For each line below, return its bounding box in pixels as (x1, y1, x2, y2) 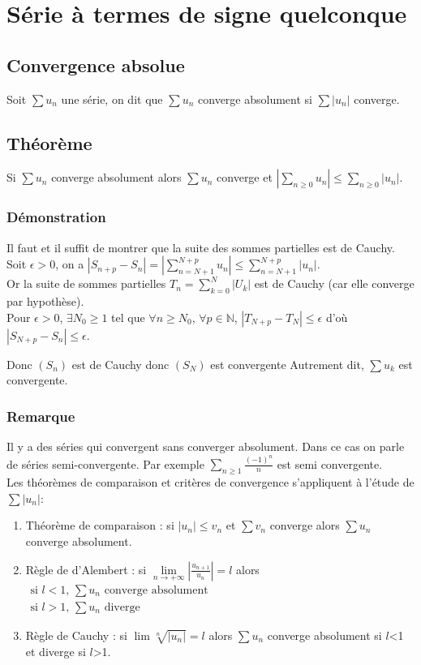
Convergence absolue (6, 52, 185, 77)
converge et (217, 169, 273, 186)
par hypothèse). (6, 292, 84, 309)
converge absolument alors (51, 169, 182, 186)
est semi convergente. (277, 455, 383, 472)
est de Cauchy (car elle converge (254, 275, 415, 292)
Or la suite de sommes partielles (6, 275, 166, 292)
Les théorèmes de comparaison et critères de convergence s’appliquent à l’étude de (6, 474, 415, 491)
